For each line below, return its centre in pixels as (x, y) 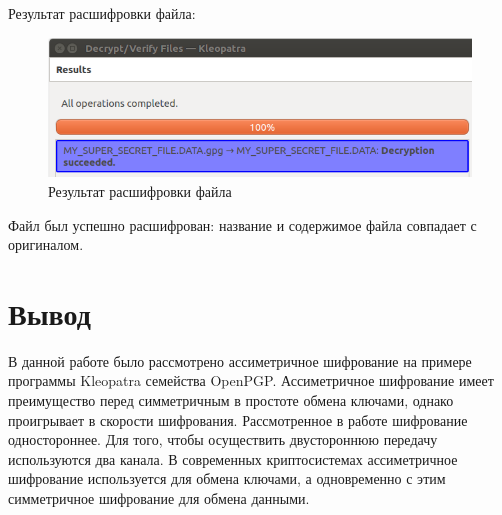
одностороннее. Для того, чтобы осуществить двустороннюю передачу (223, 439)
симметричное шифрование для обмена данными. (159, 498)
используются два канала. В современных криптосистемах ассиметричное (233, 458)
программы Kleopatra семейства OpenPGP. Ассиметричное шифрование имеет (251, 380)
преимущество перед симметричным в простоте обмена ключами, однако (231, 400)
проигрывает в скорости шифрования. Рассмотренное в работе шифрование (238, 419)
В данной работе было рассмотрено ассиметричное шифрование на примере (240, 360)
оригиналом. (46, 244)
